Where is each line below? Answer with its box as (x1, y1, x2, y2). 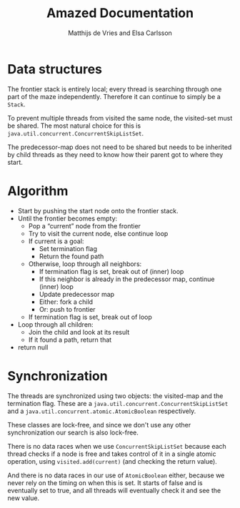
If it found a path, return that (28, 335, 112, 344)
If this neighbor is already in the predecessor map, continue (39, 275, 215, 283)
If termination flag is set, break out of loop (28, 313, 152, 321)
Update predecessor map (39, 290, 115, 298)
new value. (7, 494, 40, 502)
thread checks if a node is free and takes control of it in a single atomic (7, 449, 216, 458)
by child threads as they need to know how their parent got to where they (7, 150, 224, 158)
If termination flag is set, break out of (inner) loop (39, 267, 184, 275)
